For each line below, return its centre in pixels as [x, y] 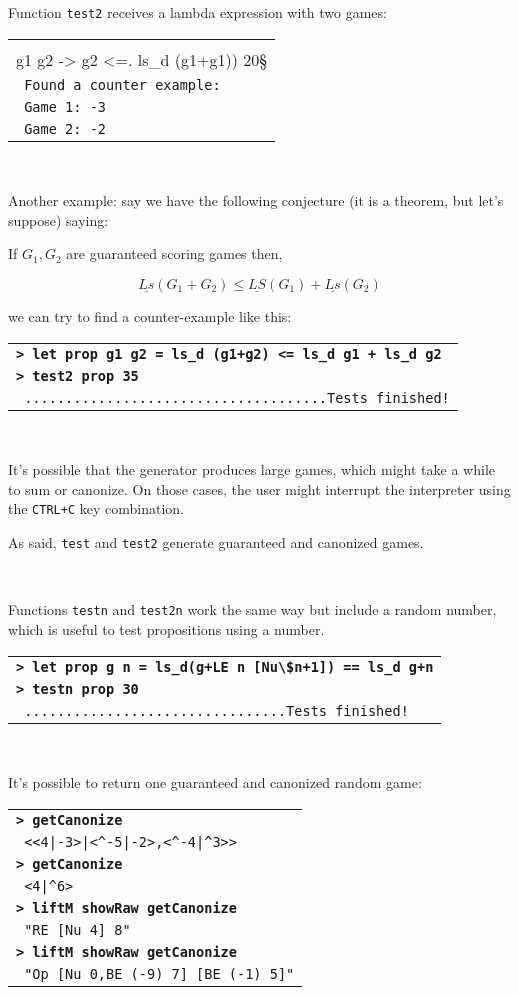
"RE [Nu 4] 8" [77, 929]
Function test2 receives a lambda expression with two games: [197, 12]
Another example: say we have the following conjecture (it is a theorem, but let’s [256, 200]
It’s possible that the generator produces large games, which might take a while [252, 469]
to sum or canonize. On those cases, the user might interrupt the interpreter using [259, 488]
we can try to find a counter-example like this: [150, 316]
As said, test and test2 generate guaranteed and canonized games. [216, 542]
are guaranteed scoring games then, [174, 253]
